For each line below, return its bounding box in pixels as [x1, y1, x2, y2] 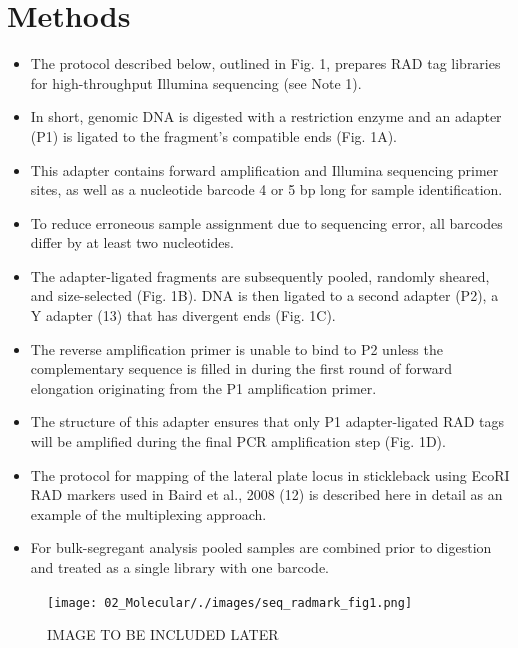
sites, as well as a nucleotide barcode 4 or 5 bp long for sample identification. [30, 179, 503, 200]
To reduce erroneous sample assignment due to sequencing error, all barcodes [30, 212, 503, 233]
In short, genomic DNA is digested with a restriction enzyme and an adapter [30, 106, 502, 127]
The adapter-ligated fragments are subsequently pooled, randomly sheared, [30, 265, 490, 286]
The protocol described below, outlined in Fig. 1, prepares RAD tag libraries [30, 53, 501, 74]
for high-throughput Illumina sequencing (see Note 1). [30, 72, 362, 93]
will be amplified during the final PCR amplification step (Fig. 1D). [30, 431, 446, 452]
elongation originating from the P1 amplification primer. [30, 377, 377, 398]
